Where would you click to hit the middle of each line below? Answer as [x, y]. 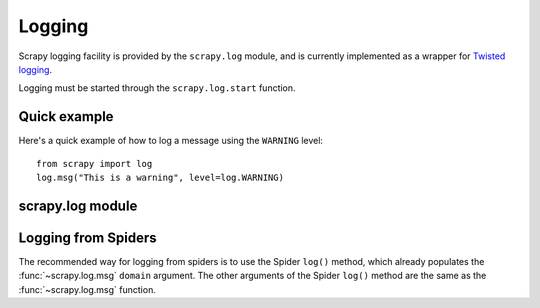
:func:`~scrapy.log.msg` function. [87, 289]
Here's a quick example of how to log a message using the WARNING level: [171, 141]
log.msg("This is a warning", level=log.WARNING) [160, 178]
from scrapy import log [94, 163]
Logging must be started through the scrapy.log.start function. [157, 88]
